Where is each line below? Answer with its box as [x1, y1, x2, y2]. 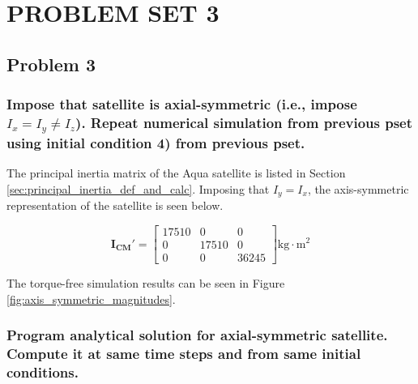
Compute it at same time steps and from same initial [6, 343, 361, 364]
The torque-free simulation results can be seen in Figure [6, 275, 285, 292]
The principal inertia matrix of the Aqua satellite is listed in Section [6, 164, 346, 181]
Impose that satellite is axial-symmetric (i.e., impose [6, 94, 357, 114]
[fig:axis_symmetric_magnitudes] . [6, 290, 176, 307]
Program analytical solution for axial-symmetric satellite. [6, 325, 388, 345]
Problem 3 [6, 51, 96, 76]
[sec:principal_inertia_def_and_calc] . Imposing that [6, 180, 270, 197]
